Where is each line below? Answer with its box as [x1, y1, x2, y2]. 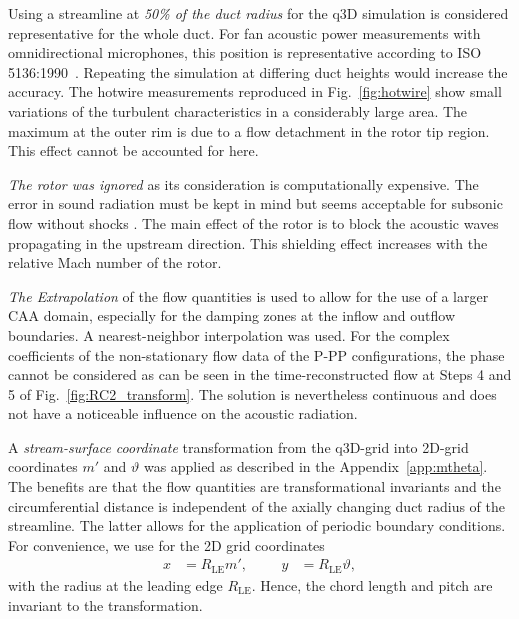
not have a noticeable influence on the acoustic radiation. [8, 403, 358, 424]
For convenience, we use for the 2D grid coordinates [8, 534, 325, 555]
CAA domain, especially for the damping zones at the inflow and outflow [8, 305, 456, 326]
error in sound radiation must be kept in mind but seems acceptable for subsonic [8, 193, 503, 214]
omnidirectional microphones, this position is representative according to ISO [8, 42, 482, 63]
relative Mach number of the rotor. [8, 252, 222, 273]
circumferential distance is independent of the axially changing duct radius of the [8, 495, 505, 516]
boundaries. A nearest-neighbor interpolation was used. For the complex [8, 324, 450, 345]
